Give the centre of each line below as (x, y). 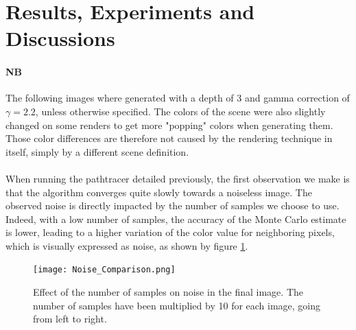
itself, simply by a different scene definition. (97, 151)
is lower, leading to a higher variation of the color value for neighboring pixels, (170, 232)
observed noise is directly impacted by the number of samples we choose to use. (173, 205)
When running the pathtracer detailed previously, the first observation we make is (178, 178)
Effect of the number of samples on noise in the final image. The (168, 292)
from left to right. (70, 319)
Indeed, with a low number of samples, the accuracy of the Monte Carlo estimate (176, 219)
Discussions (60, 38)
